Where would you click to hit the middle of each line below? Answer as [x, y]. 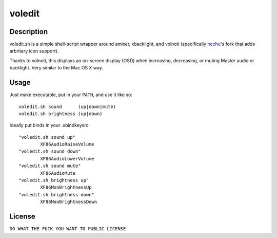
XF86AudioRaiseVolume [67, 144]
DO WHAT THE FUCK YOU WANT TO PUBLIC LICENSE [68, 229]
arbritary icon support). [34, 51]
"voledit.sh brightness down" [57, 195]
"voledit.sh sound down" [50, 151]
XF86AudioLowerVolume [67, 159]
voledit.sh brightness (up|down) [61, 114]
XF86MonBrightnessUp [66, 187]
